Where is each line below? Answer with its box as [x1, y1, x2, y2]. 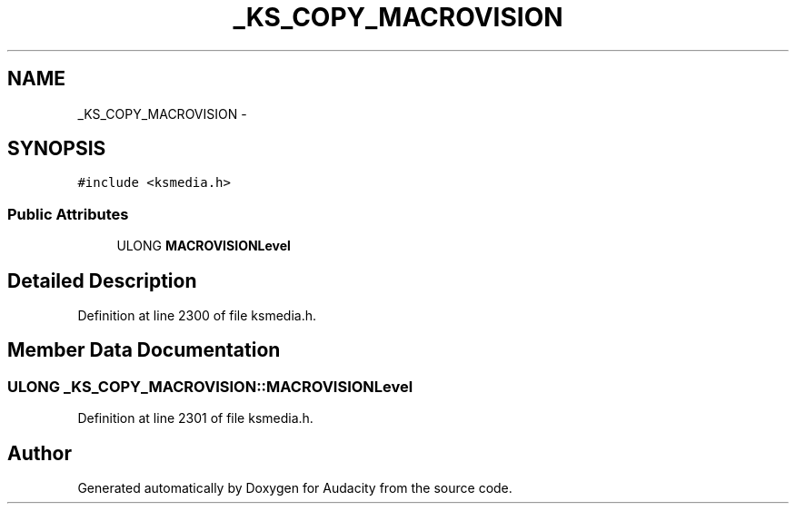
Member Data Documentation [7, 339, 281, 362]
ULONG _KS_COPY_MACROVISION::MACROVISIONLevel [7, 377, 413, 396]
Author [7, 441, 72, 465]
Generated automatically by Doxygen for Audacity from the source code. [77, 480, 512, 496]
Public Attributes [7, 204, 129, 223]
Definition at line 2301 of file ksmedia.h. [77, 410, 313, 427]
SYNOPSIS [7, 137, 106, 161]
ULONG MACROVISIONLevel [116, 238, 291, 254]
